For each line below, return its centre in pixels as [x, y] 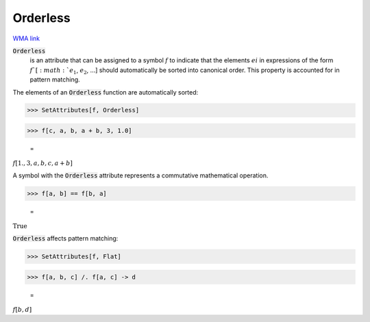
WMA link [26, 38]
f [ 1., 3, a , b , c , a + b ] [43, 163]
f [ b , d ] [22, 309]
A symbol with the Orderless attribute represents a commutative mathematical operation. [140, 175]
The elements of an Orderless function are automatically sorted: [106, 92]
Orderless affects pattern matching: [65, 238]
